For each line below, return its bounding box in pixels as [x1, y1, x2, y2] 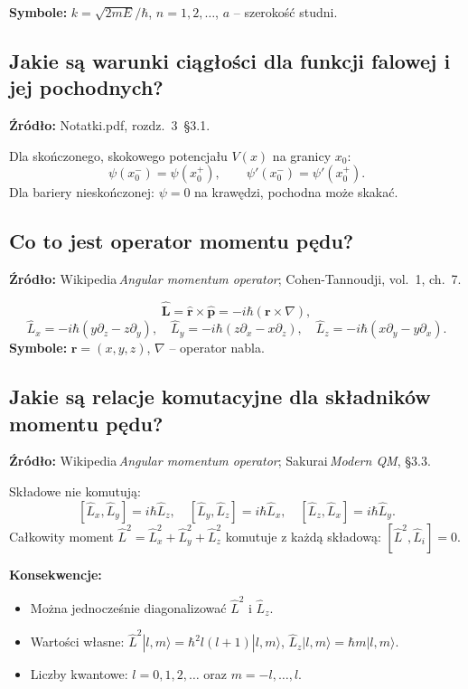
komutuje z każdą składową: [225, 526, 381, 545]
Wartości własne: [30, 632, 125, 651]
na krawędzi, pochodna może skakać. [194, 183, 398, 202]
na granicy [272, 146, 332, 165]
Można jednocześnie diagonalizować [30, 598, 227, 617]
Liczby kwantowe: [30, 665, 128, 684]
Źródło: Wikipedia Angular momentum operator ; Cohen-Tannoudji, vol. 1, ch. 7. [9, 269, 462, 288]
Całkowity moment [9, 526, 114, 545]
